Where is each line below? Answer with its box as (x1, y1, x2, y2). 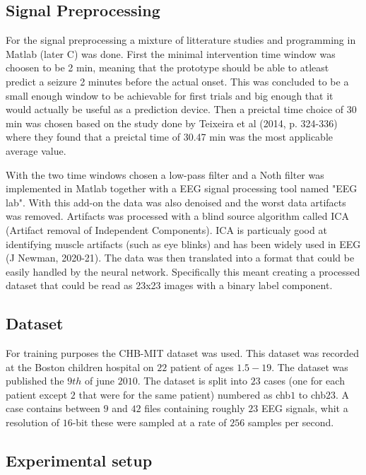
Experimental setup (6, 450, 153, 471)
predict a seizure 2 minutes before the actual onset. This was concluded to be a (6, 74, 349, 88)
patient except (6, 387, 68, 401)
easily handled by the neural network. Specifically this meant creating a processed (6, 264, 360, 278)
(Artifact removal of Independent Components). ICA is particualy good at (6, 222, 327, 237)
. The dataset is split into (137, 373, 248, 388)
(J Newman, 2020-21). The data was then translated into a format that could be (6, 250, 355, 265)
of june (85, 373, 115, 388)
